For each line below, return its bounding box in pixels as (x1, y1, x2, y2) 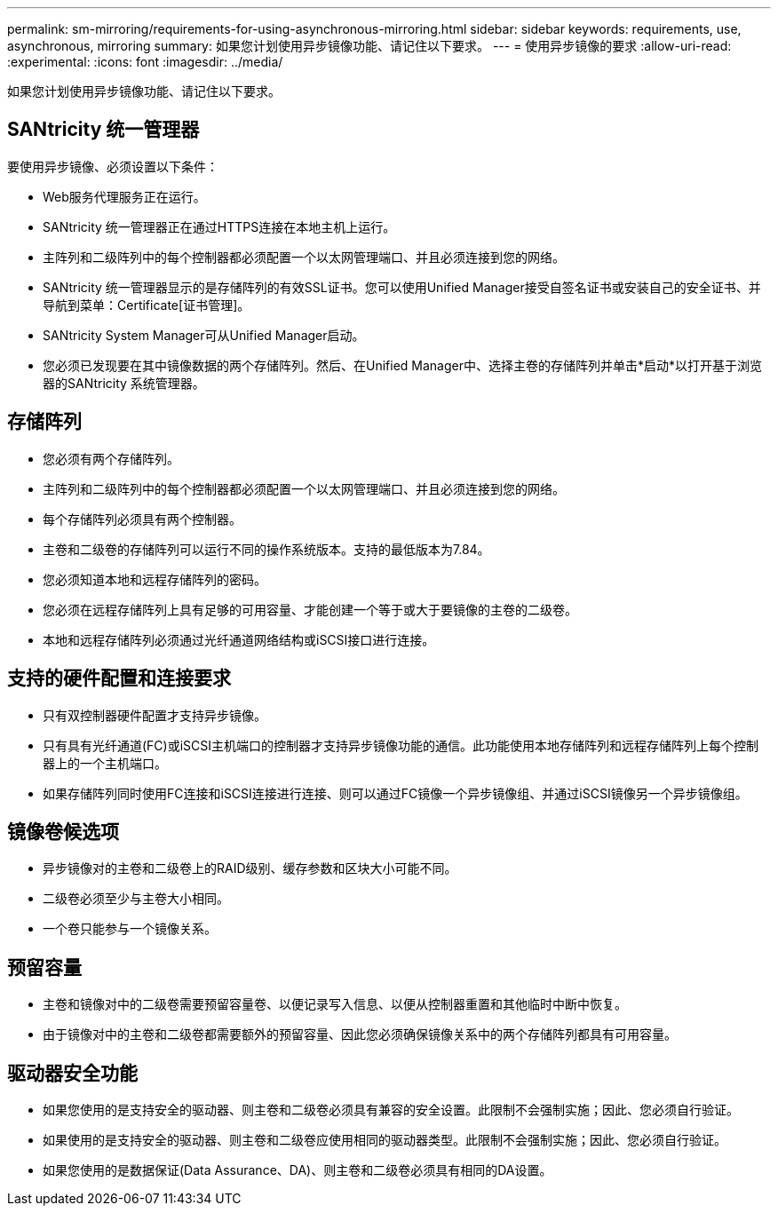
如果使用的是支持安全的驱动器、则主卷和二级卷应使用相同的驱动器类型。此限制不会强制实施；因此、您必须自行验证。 (43, 1132, 726, 1148)
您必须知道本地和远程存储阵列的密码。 (43, 571, 266, 587)
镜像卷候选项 (7, 820, 119, 843)
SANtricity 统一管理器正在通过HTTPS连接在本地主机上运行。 (43, 218, 396, 234)
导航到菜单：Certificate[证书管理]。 (43, 297, 250, 313)
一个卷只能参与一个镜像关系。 (43, 921, 217, 937)
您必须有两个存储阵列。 (43, 450, 179, 466)
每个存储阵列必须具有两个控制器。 (43, 511, 242, 527)
